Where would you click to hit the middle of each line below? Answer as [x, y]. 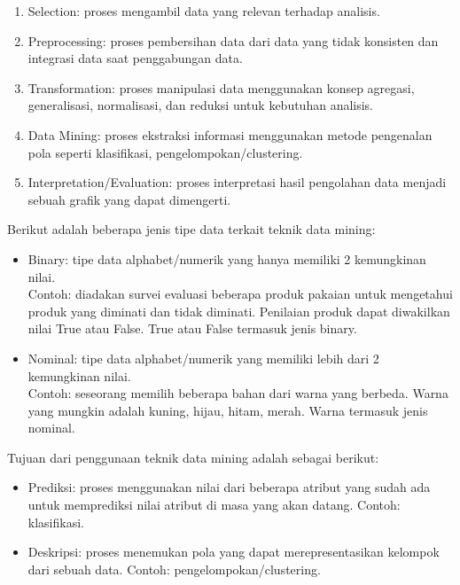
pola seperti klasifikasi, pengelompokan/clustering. [165, 152]
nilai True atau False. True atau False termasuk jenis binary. [192, 328]
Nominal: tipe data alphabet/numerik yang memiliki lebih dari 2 [203, 358]
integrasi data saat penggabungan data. [135, 58]
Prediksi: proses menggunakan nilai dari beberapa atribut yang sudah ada [229, 487]
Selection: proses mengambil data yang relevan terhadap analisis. [204, 11]
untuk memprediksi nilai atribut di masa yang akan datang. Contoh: [214, 505]
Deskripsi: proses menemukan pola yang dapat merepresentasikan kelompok [234, 552]
